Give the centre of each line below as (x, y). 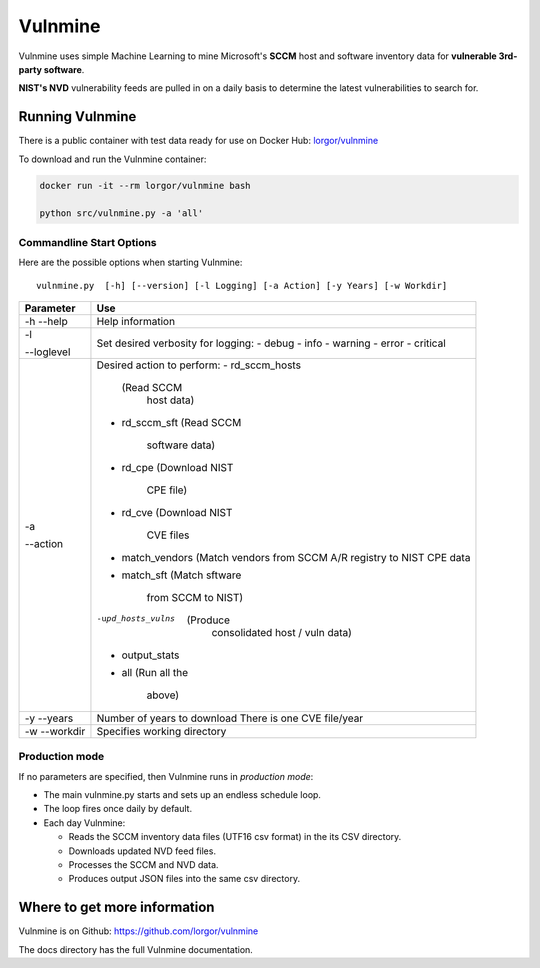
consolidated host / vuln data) (281, 632)
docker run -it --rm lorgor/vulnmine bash (145, 185)
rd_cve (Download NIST (177, 512)
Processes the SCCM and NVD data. (143, 864)
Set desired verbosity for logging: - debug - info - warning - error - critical (271, 343)
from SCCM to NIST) (195, 597)
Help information (135, 321)
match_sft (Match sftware (181, 575)
